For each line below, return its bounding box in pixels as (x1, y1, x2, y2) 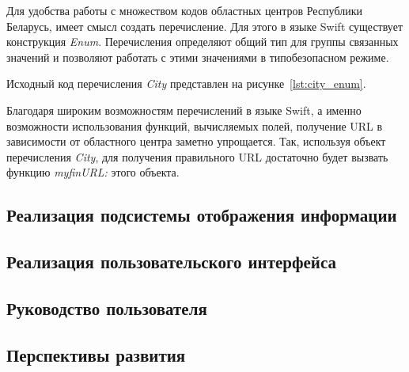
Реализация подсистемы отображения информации (6, 203, 397, 227)
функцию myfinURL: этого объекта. (6, 164, 180, 180)
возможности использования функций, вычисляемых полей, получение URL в (6, 117, 383, 134)
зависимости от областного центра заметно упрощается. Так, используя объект (6, 133, 386, 150)
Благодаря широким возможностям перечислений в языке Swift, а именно (6, 101, 362, 118)
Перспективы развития (6, 342, 186, 366)
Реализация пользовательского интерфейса (6, 249, 337, 274)
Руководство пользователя (6, 295, 207, 320)
